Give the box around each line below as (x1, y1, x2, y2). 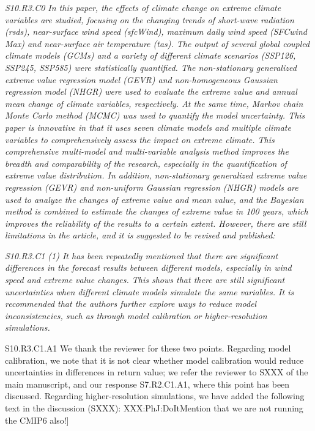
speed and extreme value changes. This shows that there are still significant (5, 273, 285, 286)
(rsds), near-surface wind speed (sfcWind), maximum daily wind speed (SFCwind (5, 25, 307, 38)
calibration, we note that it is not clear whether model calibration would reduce (5, 353, 304, 366)
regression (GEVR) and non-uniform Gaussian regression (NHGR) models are (5, 180, 298, 193)
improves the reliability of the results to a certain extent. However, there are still (5, 216, 306, 229)
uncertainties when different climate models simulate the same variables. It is (5, 285, 294, 298)
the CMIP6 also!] (5, 413, 69, 426)
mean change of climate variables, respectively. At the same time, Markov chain (5, 97, 303, 109)
